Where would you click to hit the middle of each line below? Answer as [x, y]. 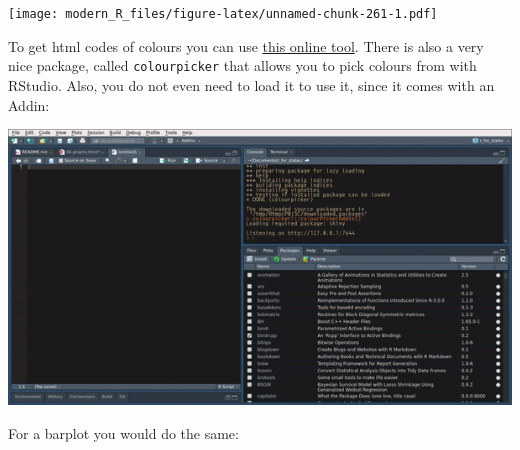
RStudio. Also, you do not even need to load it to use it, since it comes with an [251, 84]
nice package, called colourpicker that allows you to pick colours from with [242, 65]
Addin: [29, 104]
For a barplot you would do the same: [123, 433]
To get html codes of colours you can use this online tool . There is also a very [246, 45]
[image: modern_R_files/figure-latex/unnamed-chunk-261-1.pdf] [223, 14]
